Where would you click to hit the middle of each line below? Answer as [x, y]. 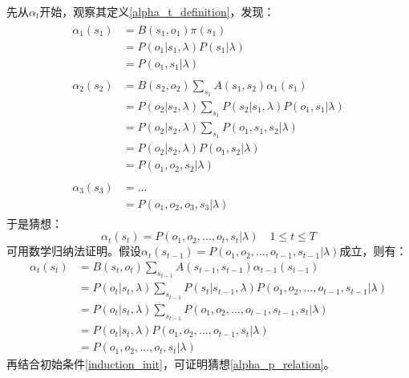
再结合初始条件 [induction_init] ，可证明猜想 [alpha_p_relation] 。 [171, 364]
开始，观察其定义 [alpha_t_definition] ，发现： [157, 11]
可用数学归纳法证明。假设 [74, 251]
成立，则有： [373, 251]
